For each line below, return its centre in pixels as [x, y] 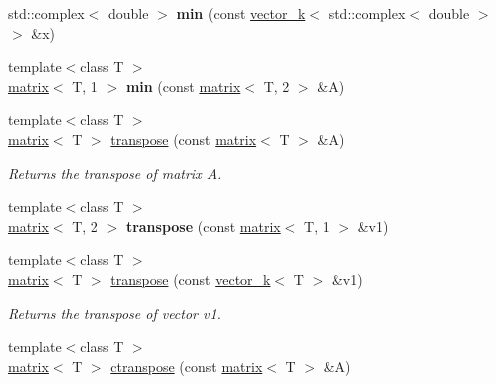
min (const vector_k [241, 13]
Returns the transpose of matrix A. [115, 172]
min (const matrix [183, 85]
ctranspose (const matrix [186, 365]
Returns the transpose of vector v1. [114, 312]
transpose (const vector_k [190, 278]
